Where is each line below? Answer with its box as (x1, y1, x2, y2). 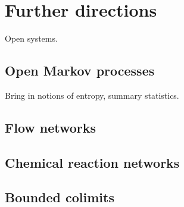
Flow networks (5, 118, 96, 136)
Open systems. (5, 32, 58, 45)
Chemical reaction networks (5, 153, 180, 171)
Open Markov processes (5, 61, 155, 80)
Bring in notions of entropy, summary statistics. (5, 89, 179, 101)
